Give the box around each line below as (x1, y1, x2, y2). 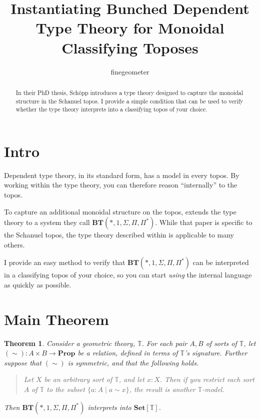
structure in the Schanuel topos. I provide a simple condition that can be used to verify (15, 96, 243, 105)
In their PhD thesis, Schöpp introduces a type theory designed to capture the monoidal (15, 88, 243, 96)
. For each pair (141, 337, 187, 348)
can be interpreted (192, 257, 249, 267)
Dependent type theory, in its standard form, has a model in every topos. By (4, 169, 239, 180)
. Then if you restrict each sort (159, 374, 254, 384)
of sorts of (205, 337, 237, 348)
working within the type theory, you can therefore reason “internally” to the (4, 179, 237, 190)
